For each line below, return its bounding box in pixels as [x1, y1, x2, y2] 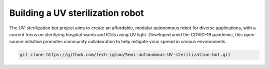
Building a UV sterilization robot [9, 7, 144, 18]
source [9, 39, 24, 45]
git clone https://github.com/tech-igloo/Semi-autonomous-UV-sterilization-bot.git [19, 52, 231, 58]
